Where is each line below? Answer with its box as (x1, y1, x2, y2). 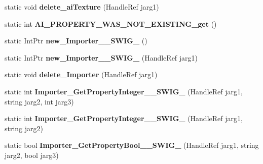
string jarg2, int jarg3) (5, 96, 74, 106)
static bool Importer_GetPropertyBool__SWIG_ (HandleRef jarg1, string (5, 140, 259, 150)
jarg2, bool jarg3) (5, 149, 59, 160)
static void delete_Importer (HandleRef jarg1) (5, 69, 158, 80)
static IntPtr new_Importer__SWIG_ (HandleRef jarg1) (5, 52, 198, 63)
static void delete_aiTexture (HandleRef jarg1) (5, 2, 159, 12)
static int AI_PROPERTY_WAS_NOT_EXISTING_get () (5, 18, 217, 29)
